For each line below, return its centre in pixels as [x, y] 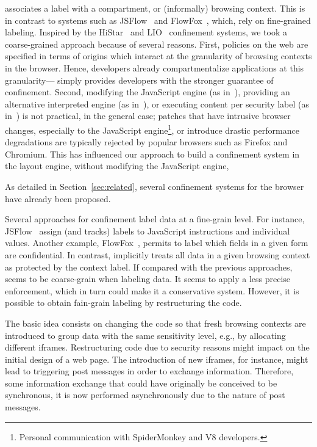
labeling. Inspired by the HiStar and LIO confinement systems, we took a [146, 32]
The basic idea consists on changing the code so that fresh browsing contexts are [155, 323]
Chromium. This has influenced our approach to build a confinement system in [152, 154]
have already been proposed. [58, 198]
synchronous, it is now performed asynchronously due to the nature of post [145, 395]
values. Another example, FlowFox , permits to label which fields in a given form [157, 243]
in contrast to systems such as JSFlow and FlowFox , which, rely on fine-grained [158, 20]
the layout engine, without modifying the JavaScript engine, [117, 166]
